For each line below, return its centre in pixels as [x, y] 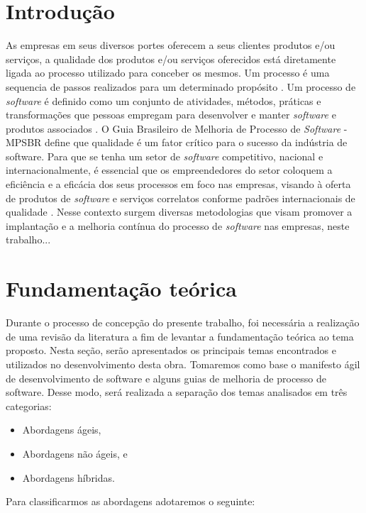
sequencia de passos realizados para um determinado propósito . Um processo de [181, 86]
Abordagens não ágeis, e [75, 453]
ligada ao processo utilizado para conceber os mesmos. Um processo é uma [168, 73]
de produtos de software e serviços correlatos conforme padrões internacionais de [181, 198]
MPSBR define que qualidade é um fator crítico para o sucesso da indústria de [177, 142]
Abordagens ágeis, [62, 430]
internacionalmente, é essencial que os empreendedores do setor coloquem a [169, 170]
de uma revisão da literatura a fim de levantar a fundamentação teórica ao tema [180, 336]
